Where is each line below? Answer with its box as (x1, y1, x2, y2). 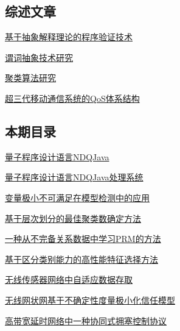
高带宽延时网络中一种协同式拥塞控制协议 (5, 314, 167, 327)
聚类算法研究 (5, 71, 56, 84)
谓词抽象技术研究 (5, 51, 73, 63)
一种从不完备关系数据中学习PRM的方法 (5, 232, 161, 245)
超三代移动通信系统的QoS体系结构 (5, 91, 140, 104)
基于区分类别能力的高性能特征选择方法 (5, 252, 158, 265)
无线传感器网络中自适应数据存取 (5, 273, 133, 286)
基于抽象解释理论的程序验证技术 (5, 30, 133, 43)
